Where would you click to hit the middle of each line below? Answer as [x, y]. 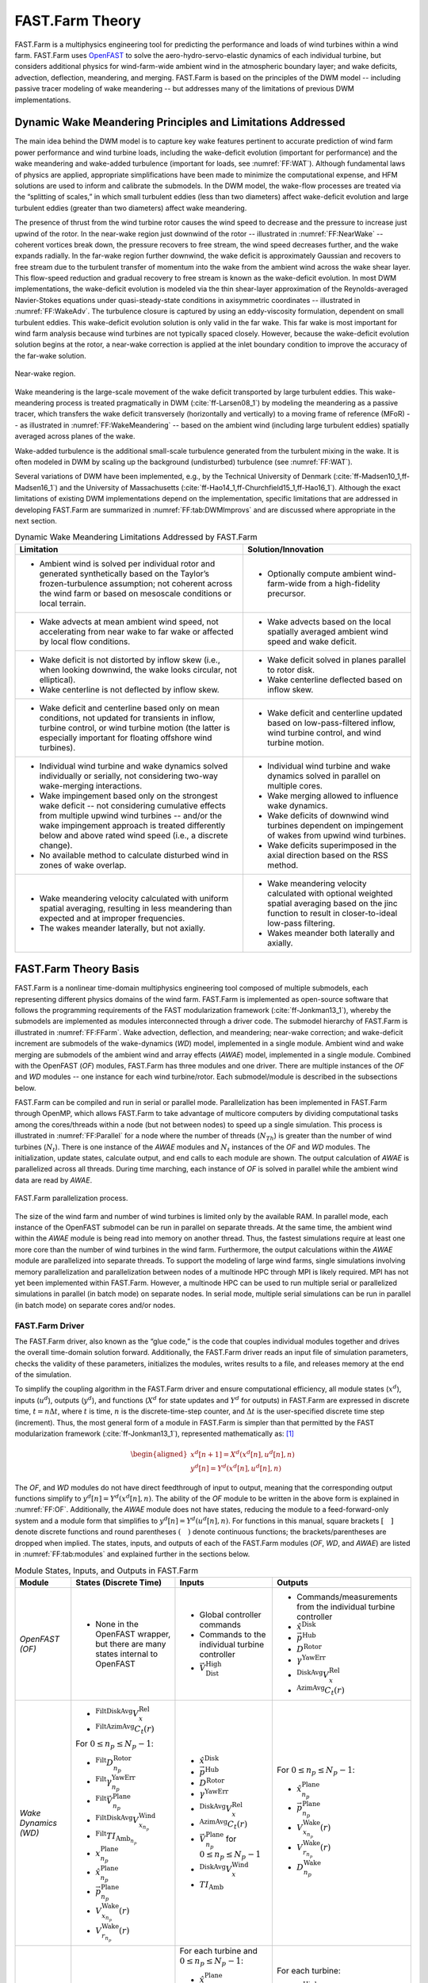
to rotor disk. [291, 669]
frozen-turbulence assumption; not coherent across [136, 583]
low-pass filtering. [301, 922]
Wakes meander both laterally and [331, 933]
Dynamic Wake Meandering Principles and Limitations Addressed [180, 123]
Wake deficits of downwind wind [328, 815]
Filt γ [104, 1781]
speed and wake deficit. [311, 641]
